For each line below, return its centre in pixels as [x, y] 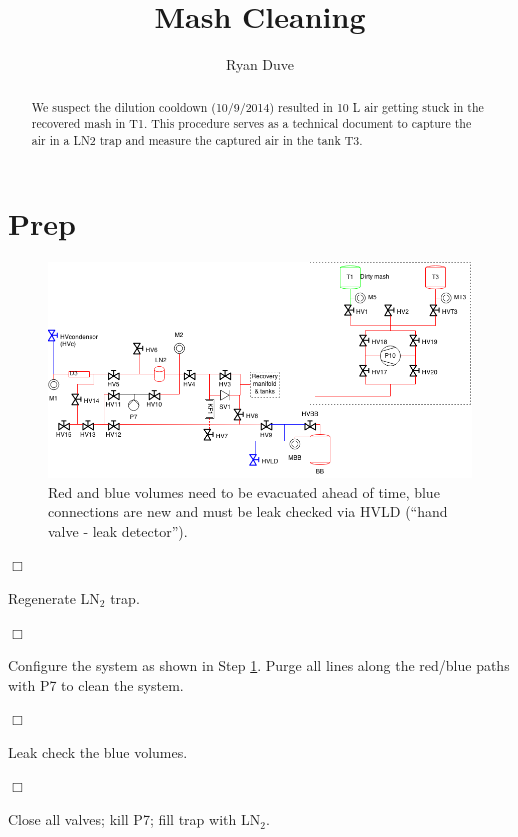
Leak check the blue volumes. [98, 751]
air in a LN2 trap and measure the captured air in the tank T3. [197, 139]
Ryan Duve [260, 64]
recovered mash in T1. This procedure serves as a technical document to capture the [251, 123]
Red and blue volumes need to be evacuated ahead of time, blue [244, 491]
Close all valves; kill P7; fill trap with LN [134, 819]
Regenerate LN [54, 597]
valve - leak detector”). [118, 530]
